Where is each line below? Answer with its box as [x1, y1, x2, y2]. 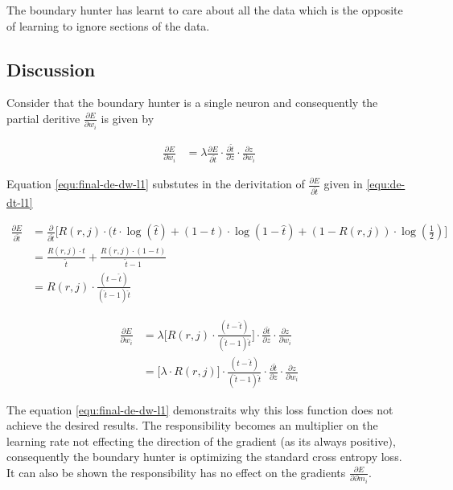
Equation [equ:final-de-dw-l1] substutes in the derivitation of [6, 175, 305, 191]
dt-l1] [6, 193, 33, 210]
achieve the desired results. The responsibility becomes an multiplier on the [6, 417, 378, 434]
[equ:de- [366, 175, 406, 191]
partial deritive [6, 109, 80, 126]
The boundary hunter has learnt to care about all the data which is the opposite [6, 2, 403, 18]
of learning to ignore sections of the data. [6, 17, 210, 34]
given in [323, 175, 363, 191]
